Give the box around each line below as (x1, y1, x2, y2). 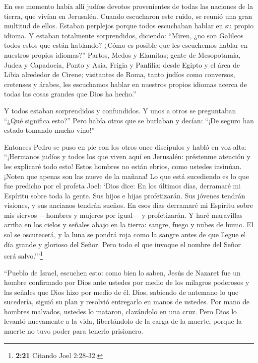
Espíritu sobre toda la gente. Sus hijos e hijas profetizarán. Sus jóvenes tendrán (4, 190, 245, 200)
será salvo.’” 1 (4, 249, 43, 261)
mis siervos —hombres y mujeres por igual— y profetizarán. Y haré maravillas (4, 209, 243, 220)
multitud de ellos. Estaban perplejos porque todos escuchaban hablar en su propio (4, 20, 254, 31)
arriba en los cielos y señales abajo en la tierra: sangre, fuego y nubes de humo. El (4, 219, 254, 230)
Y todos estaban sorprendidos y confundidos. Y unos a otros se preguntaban (4, 105, 236, 115)
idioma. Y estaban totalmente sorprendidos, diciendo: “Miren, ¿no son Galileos (4, 30, 244, 40)
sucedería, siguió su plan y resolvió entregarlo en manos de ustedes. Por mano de (4, 296, 250, 307)
